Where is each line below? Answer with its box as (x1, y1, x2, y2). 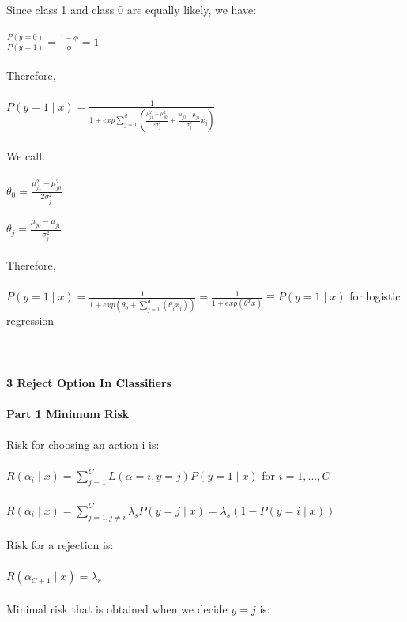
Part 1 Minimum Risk (6, 405, 130, 421)
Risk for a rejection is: (6, 537, 114, 553)
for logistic (349, 288, 401, 304)
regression (6, 312, 55, 329)
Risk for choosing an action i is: (6, 436, 160, 453)
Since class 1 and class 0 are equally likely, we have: (6, 2, 257, 18)
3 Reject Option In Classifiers (6, 374, 171, 390)
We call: (6, 147, 45, 164)
